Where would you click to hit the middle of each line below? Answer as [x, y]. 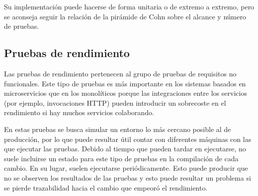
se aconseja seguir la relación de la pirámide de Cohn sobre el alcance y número [125, 16]
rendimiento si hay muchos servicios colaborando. [79, 112]
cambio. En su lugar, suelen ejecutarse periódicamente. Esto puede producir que [126, 168]
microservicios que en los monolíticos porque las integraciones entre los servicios [126, 93]
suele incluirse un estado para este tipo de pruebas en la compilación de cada [121, 158]
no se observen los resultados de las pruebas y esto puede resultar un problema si [128, 177]
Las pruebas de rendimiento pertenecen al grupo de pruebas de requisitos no [120, 73]
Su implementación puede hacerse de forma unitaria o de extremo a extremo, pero [129, 6]
